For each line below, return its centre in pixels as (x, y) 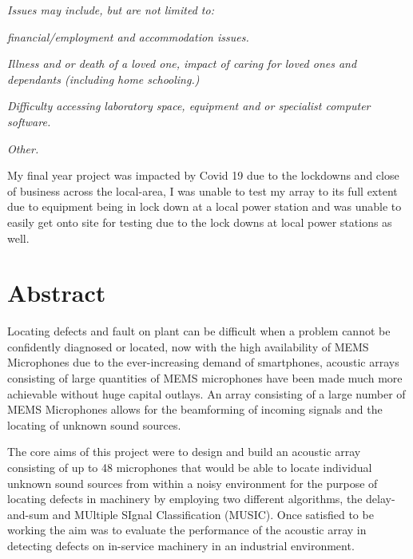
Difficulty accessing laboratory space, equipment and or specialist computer (189, 106)
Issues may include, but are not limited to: (111, 10)
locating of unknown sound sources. (94, 424)
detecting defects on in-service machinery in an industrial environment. (181, 545)
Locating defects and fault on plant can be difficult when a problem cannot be (199, 331)
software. (29, 121)
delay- (381, 499)
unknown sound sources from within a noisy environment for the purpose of (193, 483)
